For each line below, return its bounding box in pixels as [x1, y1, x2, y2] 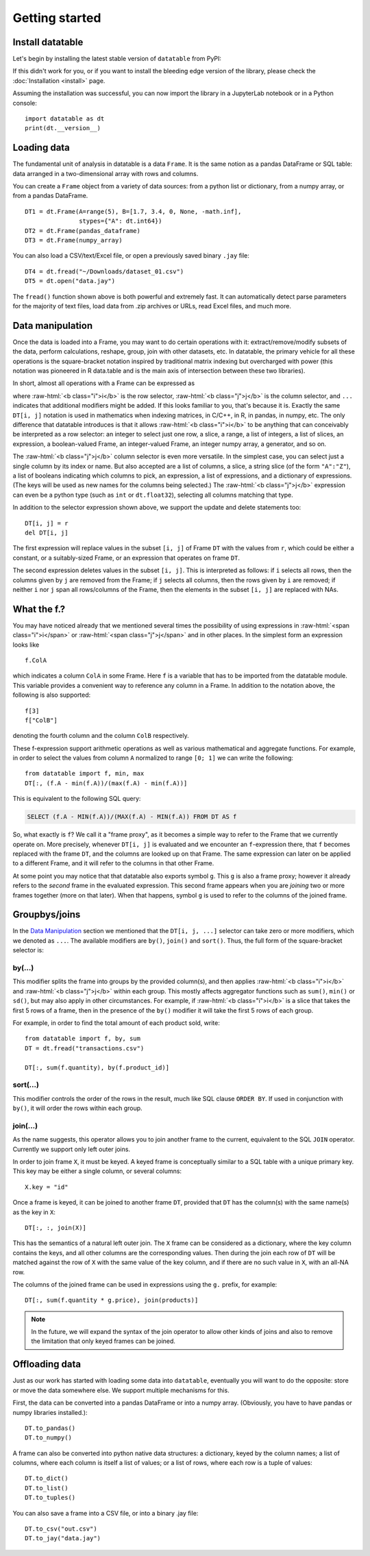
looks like [12, 641, 40, 649]
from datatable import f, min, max [25, 769, 145, 778]
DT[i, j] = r [25, 519, 69, 527]
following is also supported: [12, 691, 91, 699]
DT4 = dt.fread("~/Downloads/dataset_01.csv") [25, 267, 184, 275]
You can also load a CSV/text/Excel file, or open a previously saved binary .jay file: [12, 251, 250, 260]
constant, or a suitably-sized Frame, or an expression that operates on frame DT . [12, 554, 240, 562]
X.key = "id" [25, 1183, 69, 1191]
